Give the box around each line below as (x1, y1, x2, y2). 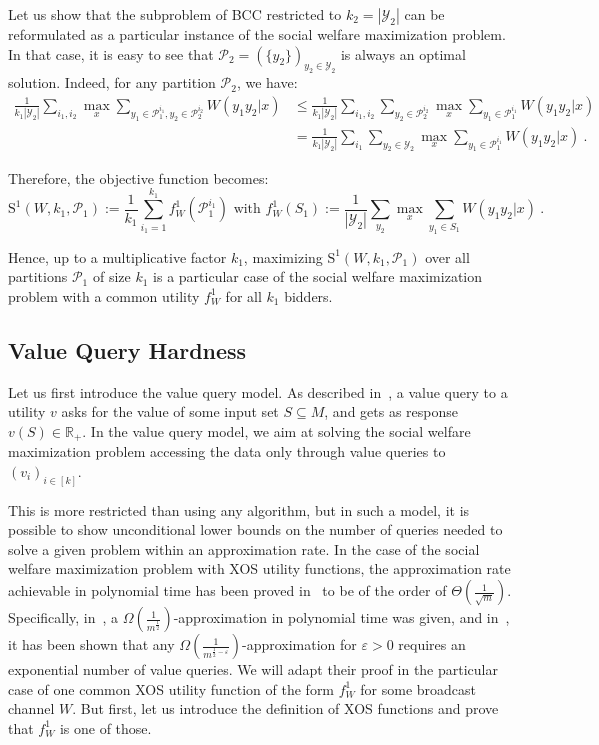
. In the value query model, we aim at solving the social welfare (82, 420, 471, 441)
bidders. (284, 285, 333, 306)
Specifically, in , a (8, 607, 119, 628)
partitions (8, 266, 68, 287)
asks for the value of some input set (61, 401, 279, 422)
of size (92, 266, 131, 287)
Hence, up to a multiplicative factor (8, 246, 227, 267)
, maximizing (243, 246, 323, 267)
